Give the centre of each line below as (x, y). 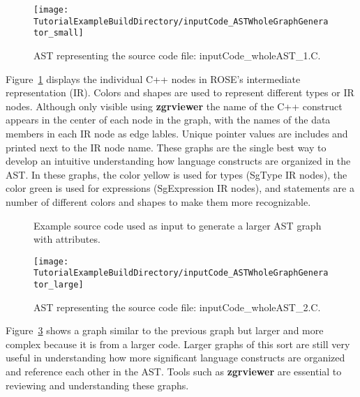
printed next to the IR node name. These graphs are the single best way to (166, 147)
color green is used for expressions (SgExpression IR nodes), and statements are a (180, 188)
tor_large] (59, 285)
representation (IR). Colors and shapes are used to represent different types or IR (180, 92)
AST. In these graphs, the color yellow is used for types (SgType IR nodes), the (177, 174)
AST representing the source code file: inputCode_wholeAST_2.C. (177, 307)
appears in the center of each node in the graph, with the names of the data (168, 120)
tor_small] (59, 33)
